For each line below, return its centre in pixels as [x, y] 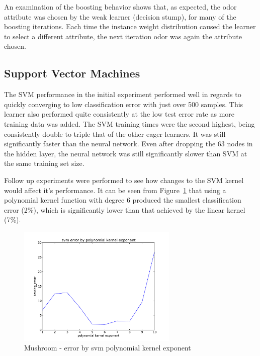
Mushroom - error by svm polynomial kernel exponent [108, 348]
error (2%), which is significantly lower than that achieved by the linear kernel [125, 209]
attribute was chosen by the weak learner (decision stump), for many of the [120, 16]
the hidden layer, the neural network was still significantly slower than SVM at [126, 153]
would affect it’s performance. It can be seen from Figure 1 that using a [115, 190]
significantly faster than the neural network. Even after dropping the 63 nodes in [128, 144]
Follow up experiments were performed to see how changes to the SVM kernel [124, 180]
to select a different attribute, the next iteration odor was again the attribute [123, 36]
